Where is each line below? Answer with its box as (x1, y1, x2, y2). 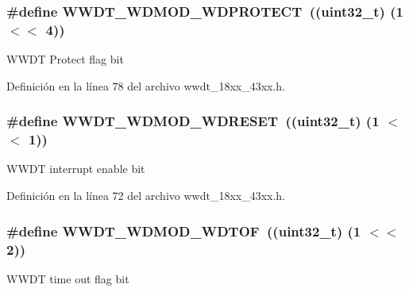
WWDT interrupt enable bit (6, 160, 145, 177)
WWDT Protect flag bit (6, 51, 124, 67)
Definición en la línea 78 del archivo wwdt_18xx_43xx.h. (6, 77, 286, 94)
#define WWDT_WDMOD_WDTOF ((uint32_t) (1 (6, 221, 361, 240)
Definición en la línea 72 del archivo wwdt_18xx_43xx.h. (6, 187, 286, 204)
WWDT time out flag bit (6, 270, 129, 286)
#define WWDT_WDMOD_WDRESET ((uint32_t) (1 (6, 111, 380, 131)
